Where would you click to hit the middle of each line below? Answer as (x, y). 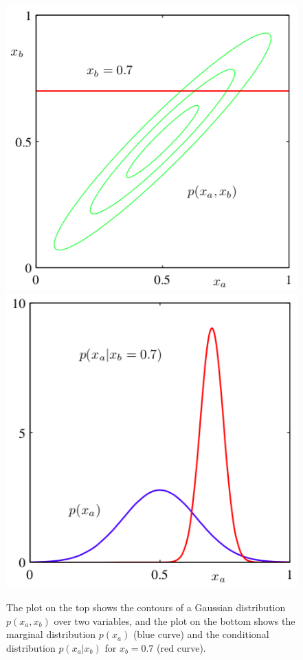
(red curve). (181, 647)
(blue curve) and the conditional (201, 634)
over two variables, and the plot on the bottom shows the (175, 620)
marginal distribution (51, 634)
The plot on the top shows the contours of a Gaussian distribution (146, 607)
